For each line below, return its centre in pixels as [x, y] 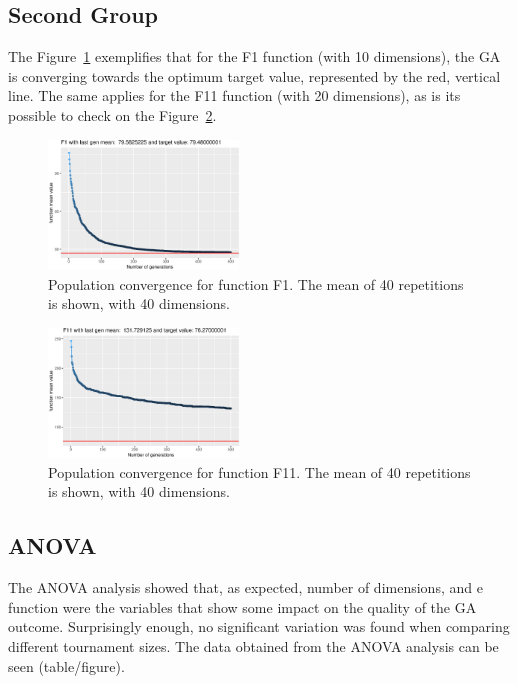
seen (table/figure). [66, 665]
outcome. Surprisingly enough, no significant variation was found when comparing [259, 626]
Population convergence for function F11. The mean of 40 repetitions [259, 471]
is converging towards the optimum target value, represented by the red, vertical [254, 75]
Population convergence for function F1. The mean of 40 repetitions [256, 283]
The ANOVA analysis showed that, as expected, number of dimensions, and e [245, 587]
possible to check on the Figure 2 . [112, 114]
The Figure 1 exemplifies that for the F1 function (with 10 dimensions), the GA [254, 56]
